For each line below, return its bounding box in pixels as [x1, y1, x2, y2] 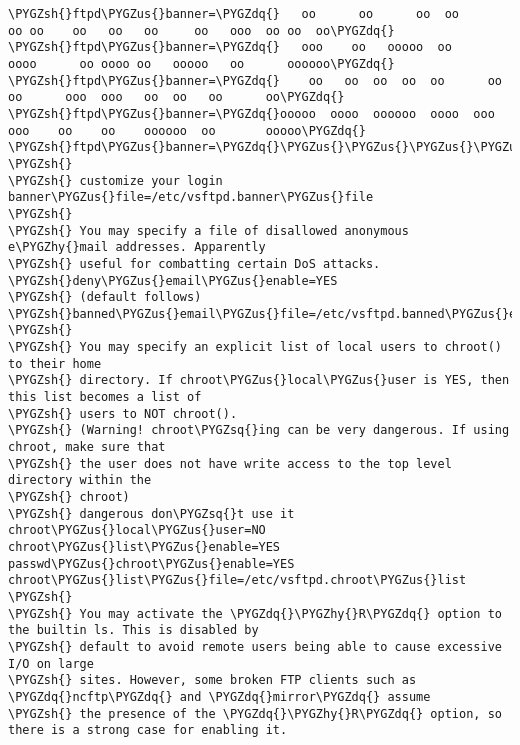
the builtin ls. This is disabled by [8, 623, 259, 638]
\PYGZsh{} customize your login [8, 173, 223, 188]
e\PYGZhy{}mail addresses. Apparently [8, 240, 266, 255]
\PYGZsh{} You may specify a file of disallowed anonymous [8, 223, 409, 238]
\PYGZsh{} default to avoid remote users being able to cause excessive [8, 639, 502, 654]
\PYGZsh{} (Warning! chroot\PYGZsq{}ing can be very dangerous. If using [8, 423, 510, 438]
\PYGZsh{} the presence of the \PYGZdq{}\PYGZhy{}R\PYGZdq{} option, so [8, 706, 502, 721]
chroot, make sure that [8, 440, 166, 455]
